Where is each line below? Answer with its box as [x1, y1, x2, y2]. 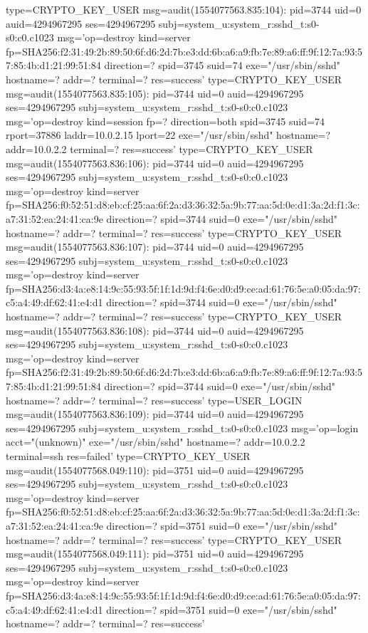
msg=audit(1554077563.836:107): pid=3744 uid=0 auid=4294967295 [6, 239, 304, 254]
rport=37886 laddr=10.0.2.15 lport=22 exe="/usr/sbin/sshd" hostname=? [6, 127, 331, 142]
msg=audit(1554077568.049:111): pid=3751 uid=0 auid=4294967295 [6, 546, 304, 561]
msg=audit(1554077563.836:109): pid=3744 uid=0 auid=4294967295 [6, 407, 304, 422]
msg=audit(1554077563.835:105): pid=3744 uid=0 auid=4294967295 [6, 85, 304, 100]
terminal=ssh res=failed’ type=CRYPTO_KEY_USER [6, 449, 251, 463]
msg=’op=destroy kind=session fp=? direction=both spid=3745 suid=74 [6, 113, 325, 128]
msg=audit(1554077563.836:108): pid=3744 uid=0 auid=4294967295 [6, 323, 304, 338]
